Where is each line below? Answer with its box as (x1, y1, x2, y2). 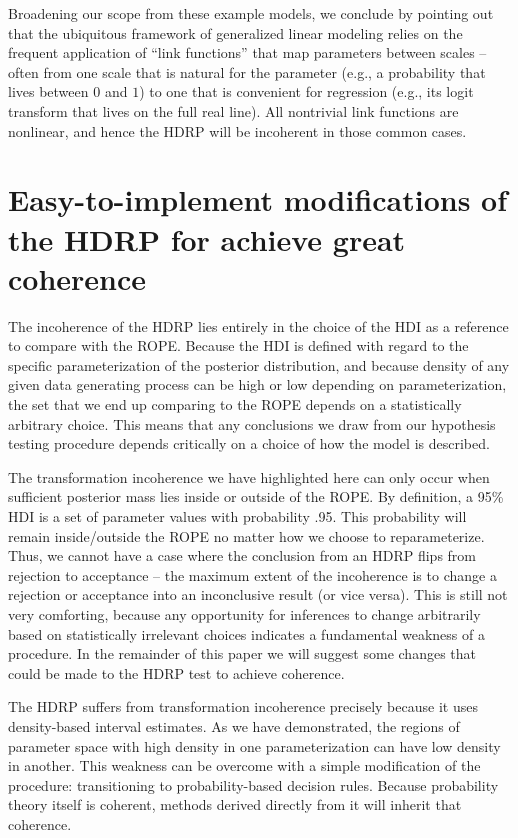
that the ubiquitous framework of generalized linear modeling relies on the (8, 22, 463, 43)
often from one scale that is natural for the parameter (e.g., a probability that (8, 61, 486, 82)
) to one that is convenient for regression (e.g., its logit (139, 81, 474, 102)
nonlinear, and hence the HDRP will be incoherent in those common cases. (8, 120, 467, 141)
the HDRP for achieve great (8, 218, 406, 259)
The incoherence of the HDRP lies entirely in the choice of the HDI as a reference (8, 315, 509, 336)
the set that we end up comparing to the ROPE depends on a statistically (8, 394, 462, 415)
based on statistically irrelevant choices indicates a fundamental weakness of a (8, 623, 485, 644)
